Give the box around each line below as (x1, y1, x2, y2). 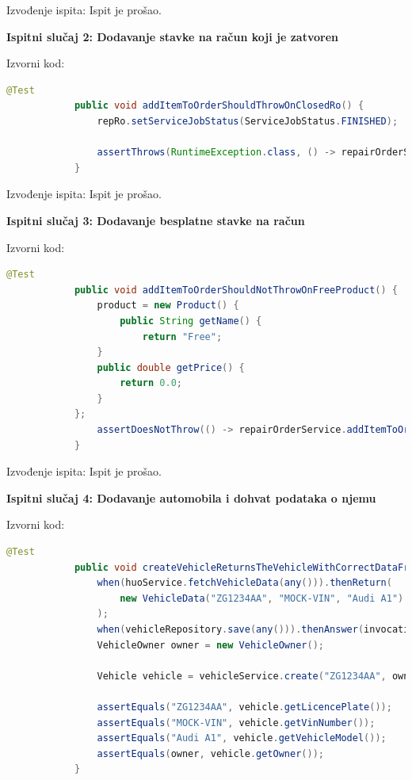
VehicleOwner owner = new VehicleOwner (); (97, 639, 324, 651)
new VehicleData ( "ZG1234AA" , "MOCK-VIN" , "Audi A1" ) (120, 592, 404, 604)
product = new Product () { (97, 300, 239, 312)
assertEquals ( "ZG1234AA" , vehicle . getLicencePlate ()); (97, 701, 392, 713)
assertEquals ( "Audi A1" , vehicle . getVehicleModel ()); (97, 732, 387, 744)
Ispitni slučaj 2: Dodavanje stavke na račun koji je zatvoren (6, 28, 338, 44)
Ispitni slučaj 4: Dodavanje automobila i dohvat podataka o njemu (6, 489, 376, 506)
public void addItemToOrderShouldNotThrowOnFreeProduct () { (74, 284, 399, 296)
